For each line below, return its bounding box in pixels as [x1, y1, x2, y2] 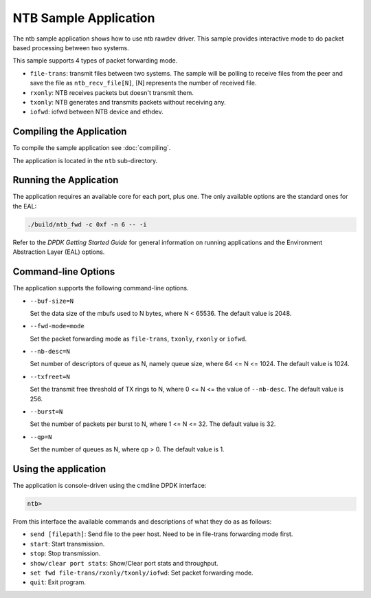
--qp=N [30, 433, 52, 440]
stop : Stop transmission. [30, 549, 101, 557]
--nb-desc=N [30, 348, 70, 356]
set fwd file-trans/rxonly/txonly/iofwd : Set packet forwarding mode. [30, 568, 254, 577]
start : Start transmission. [30, 540, 105, 548]
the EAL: [12, 202, 37, 210]
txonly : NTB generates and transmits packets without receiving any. [30, 98, 226, 106]
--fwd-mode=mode [30, 322, 85, 330]
